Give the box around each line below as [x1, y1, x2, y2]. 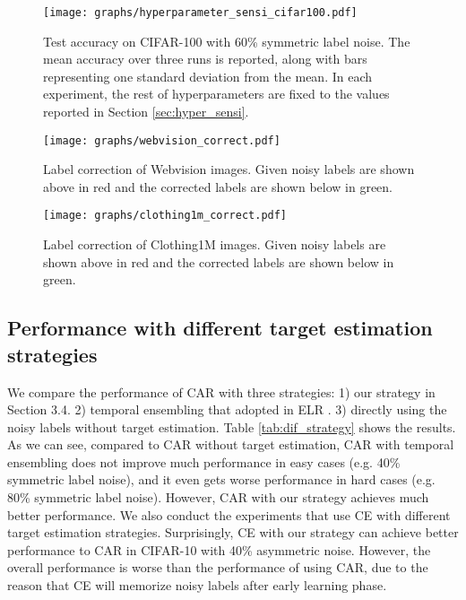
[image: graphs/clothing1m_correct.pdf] [43, 209, 288, 222]
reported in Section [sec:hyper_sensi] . [43, 102, 249, 121]
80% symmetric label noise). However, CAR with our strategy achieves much [7, 488, 429, 507]
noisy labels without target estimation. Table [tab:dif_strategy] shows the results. [7, 417, 456, 436]
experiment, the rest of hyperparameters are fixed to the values [43, 84, 390, 103]
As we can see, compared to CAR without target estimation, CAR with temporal [7, 435, 454, 454]
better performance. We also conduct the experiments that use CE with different [7, 505, 451, 524]
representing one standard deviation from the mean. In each [43, 66, 373, 85]
